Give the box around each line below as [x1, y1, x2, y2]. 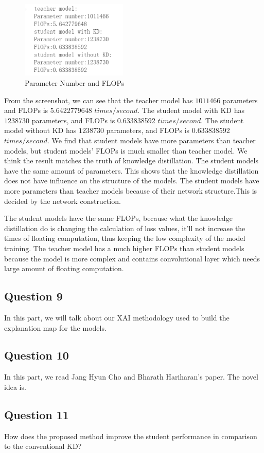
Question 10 [4, 347, 69, 363]
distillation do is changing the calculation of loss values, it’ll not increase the [4, 222, 245, 233]
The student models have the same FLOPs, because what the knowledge [4, 213, 233, 223]
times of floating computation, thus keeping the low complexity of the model [4, 233, 245, 243]
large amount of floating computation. [4, 263, 124, 274]
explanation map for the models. [4, 322, 107, 333]
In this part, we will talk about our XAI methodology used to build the [4, 312, 230, 323]
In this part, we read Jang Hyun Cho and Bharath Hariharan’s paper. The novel [4, 371, 258, 382]
